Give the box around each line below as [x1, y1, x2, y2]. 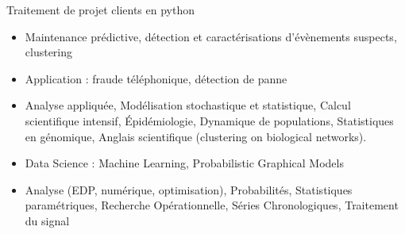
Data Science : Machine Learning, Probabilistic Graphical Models [25, 155, 344, 171]
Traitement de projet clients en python [6, 2, 195, 17]
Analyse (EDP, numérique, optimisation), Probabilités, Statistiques [25, 181, 353, 198]
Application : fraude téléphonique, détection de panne [25, 70, 287, 86]
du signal [25, 212, 70, 228]
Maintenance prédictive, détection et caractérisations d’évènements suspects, [25, 28, 397, 44]
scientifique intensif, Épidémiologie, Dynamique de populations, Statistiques [25, 112, 394, 129]
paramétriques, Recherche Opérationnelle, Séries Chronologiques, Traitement [25, 197, 399, 213]
